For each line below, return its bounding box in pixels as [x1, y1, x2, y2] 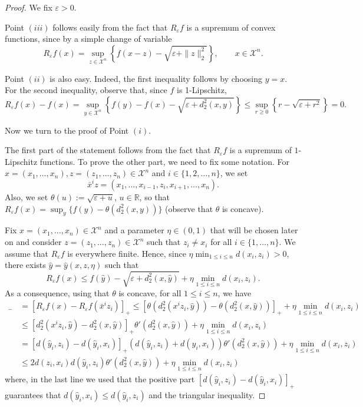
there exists [5, 259, 46, 271]
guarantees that [5, 388, 61, 401]
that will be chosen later [210, 224, 298, 236]
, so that [139, 190, 170, 203]
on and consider [5, 236, 62, 248]
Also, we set [5, 190, 48, 203]
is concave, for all [118, 286, 181, 299]
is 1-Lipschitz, [177, 84, 227, 96]
